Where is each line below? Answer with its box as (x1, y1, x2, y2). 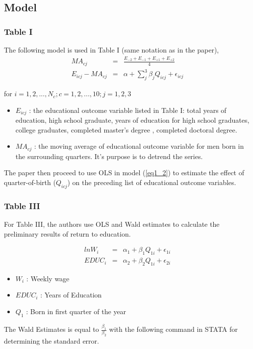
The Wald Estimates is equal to (4, 324, 99, 334)
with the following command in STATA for (109, 324, 238, 334)
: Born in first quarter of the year (26, 306, 126, 317)
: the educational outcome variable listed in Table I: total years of (29, 105, 227, 115)
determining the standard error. (4, 336, 99, 346)
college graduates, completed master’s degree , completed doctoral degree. (15, 124, 237, 134)
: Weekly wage (26, 273, 70, 283)
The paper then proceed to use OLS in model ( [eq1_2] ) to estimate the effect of (4, 167, 245, 178)
